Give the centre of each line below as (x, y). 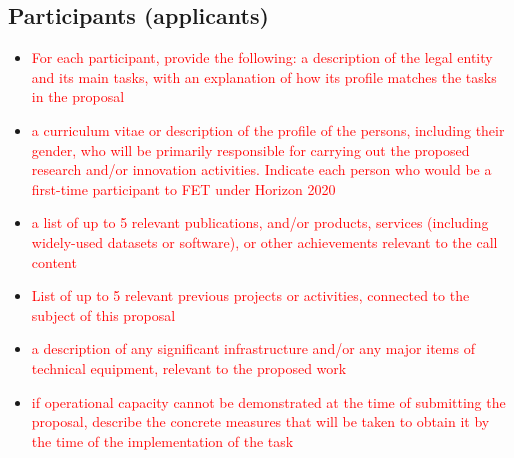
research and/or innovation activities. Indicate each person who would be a (261, 169)
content (54, 261)
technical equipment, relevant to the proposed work (189, 367)
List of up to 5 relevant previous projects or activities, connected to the (250, 295)
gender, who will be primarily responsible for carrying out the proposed (250, 149)
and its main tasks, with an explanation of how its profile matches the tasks (264, 76)
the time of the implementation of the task (162, 440)
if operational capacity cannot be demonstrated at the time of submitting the (268, 401)
